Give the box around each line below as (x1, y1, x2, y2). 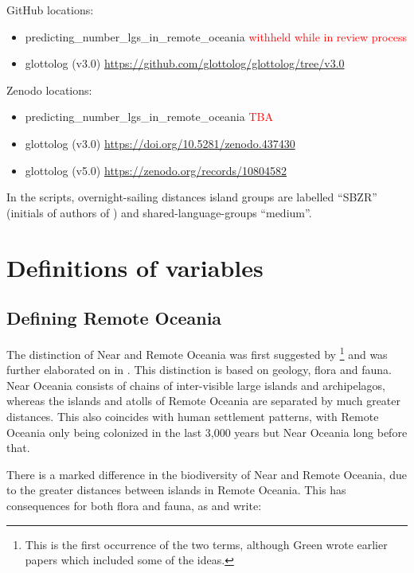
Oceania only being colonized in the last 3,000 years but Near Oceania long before (6, 423, 408, 440)
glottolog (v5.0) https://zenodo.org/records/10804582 (25, 162, 287, 178)
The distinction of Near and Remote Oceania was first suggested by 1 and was (6, 343, 388, 362)
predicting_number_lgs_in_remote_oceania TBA (25, 108, 273, 125)
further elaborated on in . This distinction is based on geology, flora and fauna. (6, 361, 392, 378)
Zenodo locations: (6, 81, 92, 98)
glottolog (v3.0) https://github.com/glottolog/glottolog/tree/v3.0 (25, 55, 345, 72)
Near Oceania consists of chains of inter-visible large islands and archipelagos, (6, 376, 385, 393)
